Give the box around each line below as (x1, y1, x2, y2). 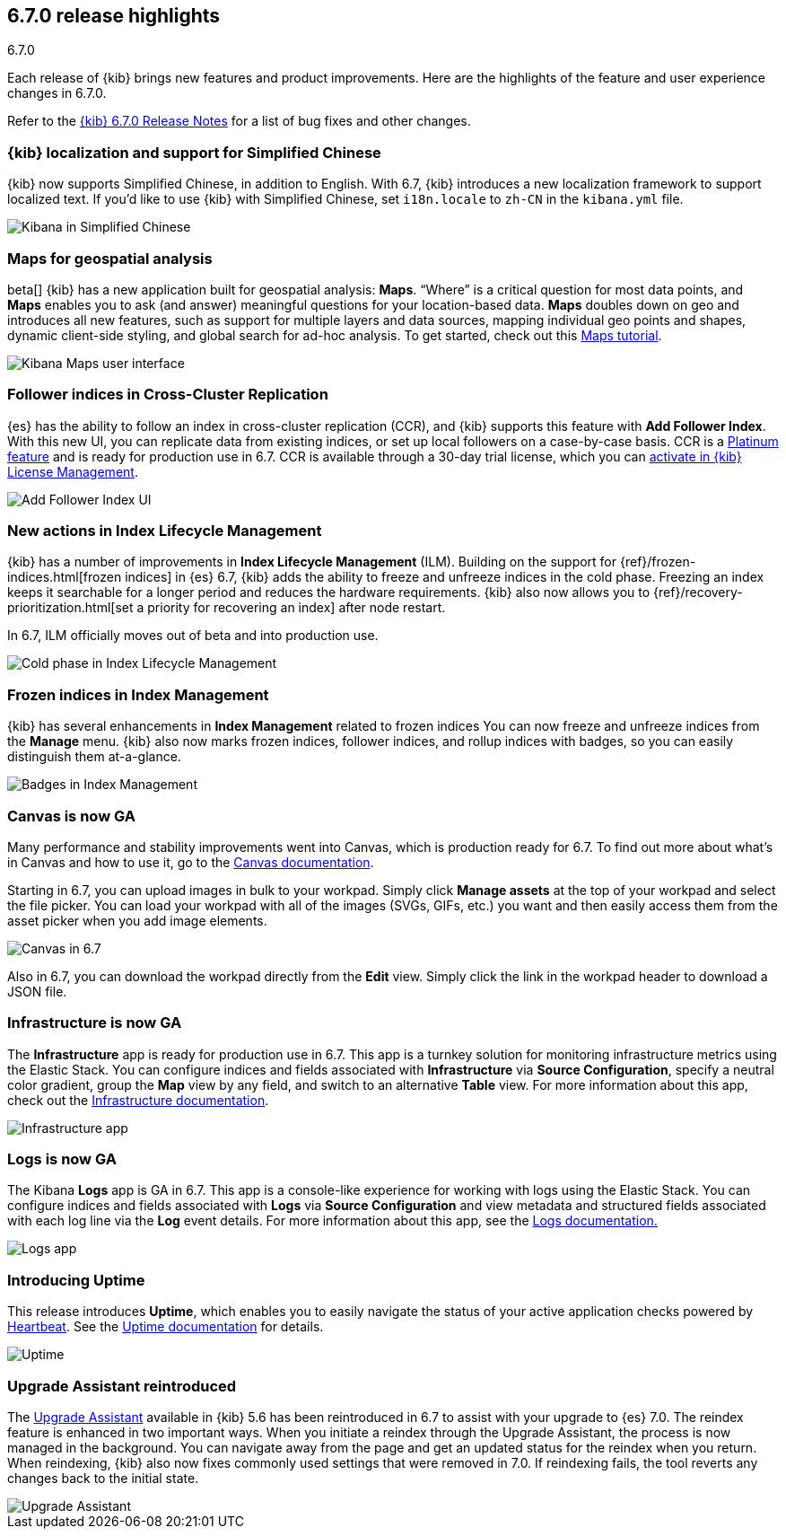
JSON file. (7, 983, 67, 999)
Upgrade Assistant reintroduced (7, 1376, 237, 1395)
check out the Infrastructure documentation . (7, 1092, 269, 1108)
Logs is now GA (7, 1150, 117, 1169)
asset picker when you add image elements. (7, 912, 267, 928)
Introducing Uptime (7, 1270, 145, 1289)
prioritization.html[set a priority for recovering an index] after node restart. (7, 600, 446, 616)
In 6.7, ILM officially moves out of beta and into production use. (7, 628, 379, 644)
